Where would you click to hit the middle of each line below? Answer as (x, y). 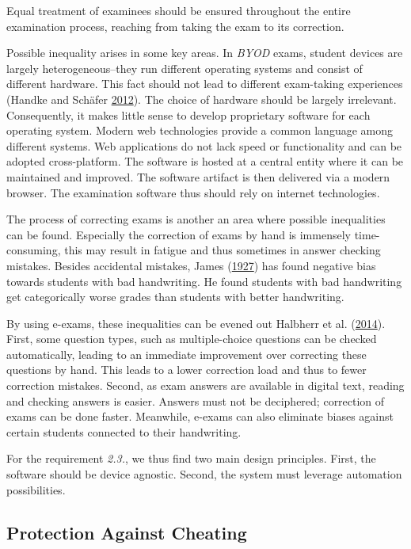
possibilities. (36, 489)
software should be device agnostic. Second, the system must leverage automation (204, 474)
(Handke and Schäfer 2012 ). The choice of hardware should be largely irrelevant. (202, 99)
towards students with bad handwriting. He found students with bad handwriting (204, 281)
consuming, (34, 250)
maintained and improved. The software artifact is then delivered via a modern (198, 176)
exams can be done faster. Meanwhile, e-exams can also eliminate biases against (200, 416)
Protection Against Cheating (127, 532)
